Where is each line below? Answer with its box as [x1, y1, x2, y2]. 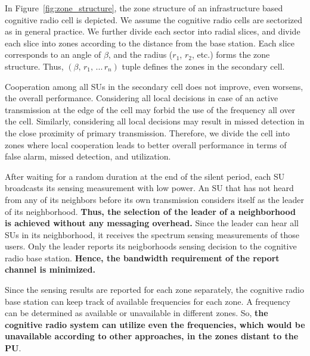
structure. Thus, [5, 60, 64, 72]
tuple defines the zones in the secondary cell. [122, 60, 285, 72]
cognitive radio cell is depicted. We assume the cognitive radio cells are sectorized [5, 13, 303, 26]
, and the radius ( [108, 48, 173, 61]
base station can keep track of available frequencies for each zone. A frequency [5, 295, 291, 307]
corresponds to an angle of [5, 48, 101, 61]
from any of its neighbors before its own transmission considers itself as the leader [5, 193, 304, 205]
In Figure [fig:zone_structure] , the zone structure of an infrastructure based [5, 2, 283, 14]
